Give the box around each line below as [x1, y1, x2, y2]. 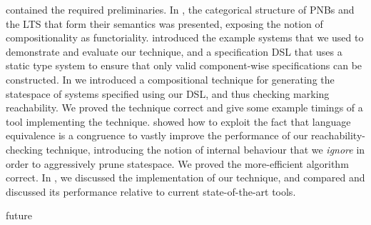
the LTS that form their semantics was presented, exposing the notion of [6, 16, 323, 31]
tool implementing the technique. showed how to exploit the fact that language [6, 114, 351, 129]
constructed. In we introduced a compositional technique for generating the [6, 71, 335, 86]
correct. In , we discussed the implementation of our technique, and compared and [6, 170, 365, 185]
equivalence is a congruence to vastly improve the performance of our [6, 128, 308, 143]
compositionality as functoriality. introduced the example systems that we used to [6, 30, 364, 45]
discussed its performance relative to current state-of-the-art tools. [6, 184, 296, 199]
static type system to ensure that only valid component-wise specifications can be [6, 58, 362, 73]
